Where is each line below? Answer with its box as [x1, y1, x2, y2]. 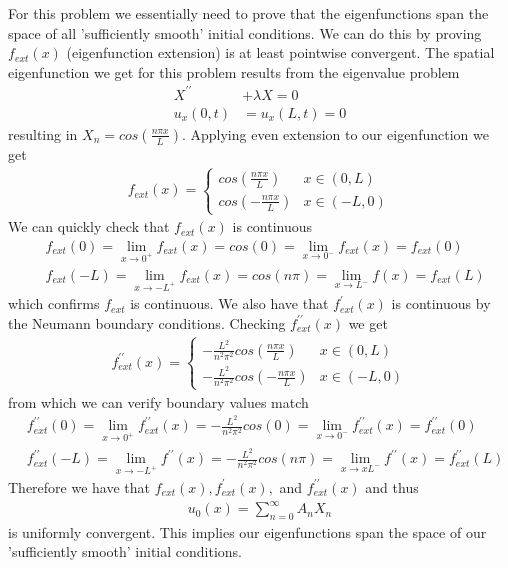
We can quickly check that [8, 216, 170, 237]
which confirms [8, 293, 100, 314]
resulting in [8, 123, 78, 144]
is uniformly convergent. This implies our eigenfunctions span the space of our [8, 521, 487, 542]
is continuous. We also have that [130, 293, 329, 314]
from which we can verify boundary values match [8, 391, 309, 412]
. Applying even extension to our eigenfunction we [181, 123, 489, 144]
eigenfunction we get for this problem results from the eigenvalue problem [8, 61, 460, 82]
